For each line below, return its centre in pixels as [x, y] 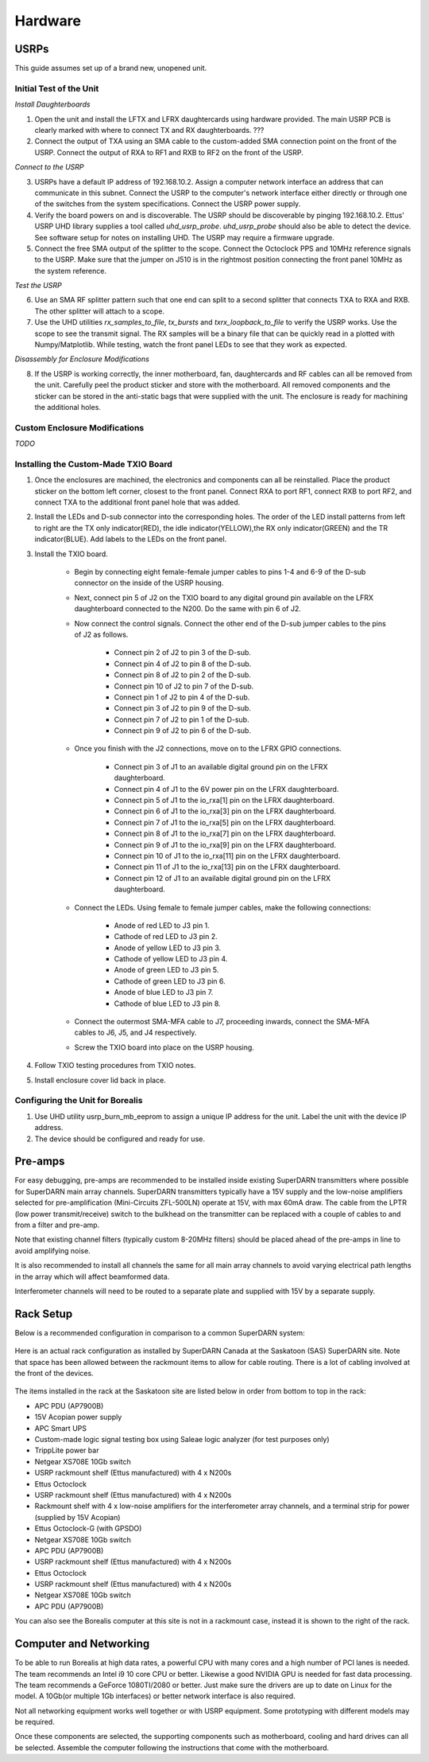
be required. [35, 1722]
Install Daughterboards [52, 104]
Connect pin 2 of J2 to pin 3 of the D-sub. [183, 653]
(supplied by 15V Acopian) [77, 1517]
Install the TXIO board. [71, 554]
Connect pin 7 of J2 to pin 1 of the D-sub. [182, 719]
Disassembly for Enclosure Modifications [82, 359]
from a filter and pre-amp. [57, 1225]
